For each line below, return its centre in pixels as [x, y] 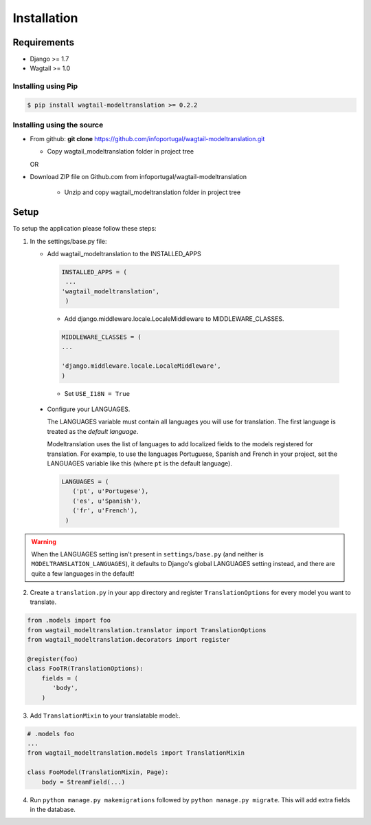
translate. [43, 602]
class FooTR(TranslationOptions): [85, 669]
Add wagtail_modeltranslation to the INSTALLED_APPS [124, 253]
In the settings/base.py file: [68, 241]
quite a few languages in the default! [83, 573]
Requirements [44, 42]
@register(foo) [53, 659]
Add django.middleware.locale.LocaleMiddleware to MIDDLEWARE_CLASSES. [174, 319]
